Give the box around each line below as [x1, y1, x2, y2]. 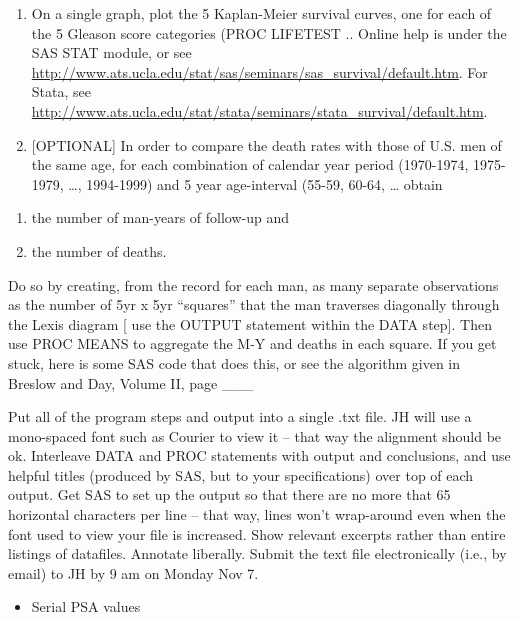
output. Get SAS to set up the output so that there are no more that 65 [8, 484, 451, 505]
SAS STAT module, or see [31, 42, 192, 63]
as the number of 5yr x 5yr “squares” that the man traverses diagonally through [8, 294, 500, 315]
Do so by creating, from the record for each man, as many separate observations [8, 274, 499, 295]
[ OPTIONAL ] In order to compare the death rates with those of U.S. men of [31, 134, 502, 155]
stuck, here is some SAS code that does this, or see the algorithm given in [8, 352, 461, 373]
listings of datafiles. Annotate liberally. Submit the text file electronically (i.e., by [8, 543, 507, 564]
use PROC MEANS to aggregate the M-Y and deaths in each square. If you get [8, 333, 497, 354]
